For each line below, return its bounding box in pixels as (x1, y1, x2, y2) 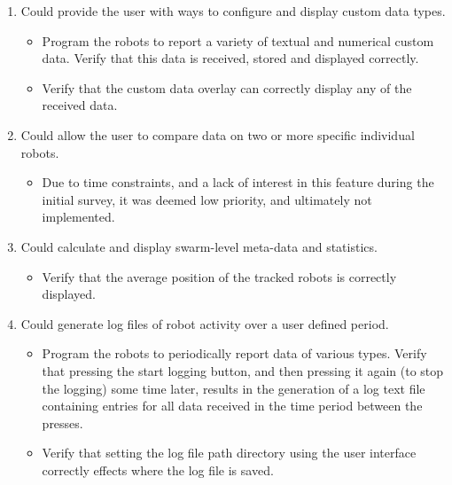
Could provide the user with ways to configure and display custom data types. (20, 2, 446, 20)
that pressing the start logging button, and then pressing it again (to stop (42, 361, 444, 379)
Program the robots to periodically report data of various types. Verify (42, 344, 427, 363)
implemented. (42, 207, 115, 226)
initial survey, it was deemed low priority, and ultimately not (42, 190, 372, 208)
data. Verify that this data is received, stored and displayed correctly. (42, 49, 419, 67)
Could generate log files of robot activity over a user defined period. (20, 314, 389, 332)
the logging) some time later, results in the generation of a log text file (42, 379, 425, 397)
